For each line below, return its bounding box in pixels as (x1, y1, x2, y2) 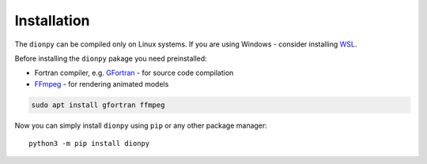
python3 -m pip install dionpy (28, 139, 150, 148)
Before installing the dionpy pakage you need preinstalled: (14, 54, 207, 63)
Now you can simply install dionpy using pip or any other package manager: (14, 121, 268, 130)
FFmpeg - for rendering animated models (34, 79, 169, 88)
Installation (14, 12, 90, 29)
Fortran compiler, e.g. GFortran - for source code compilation (34, 68, 234, 78)
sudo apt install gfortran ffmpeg (31, 100, 165, 110)
